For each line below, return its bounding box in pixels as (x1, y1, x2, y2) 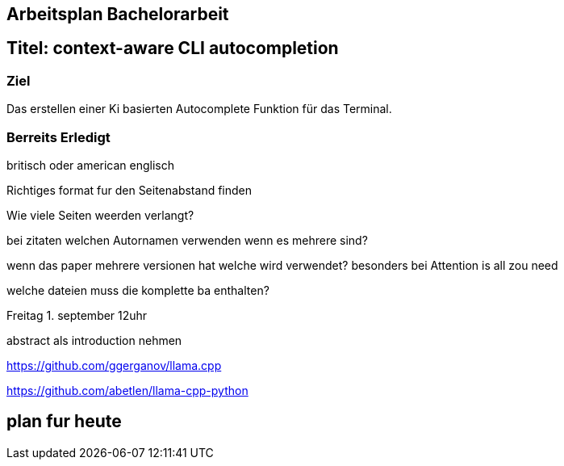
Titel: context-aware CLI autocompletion (6, 38, 339, 59)
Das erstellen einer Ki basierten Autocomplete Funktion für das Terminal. (6, 102, 392, 116)
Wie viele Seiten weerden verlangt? (6, 208, 194, 222)
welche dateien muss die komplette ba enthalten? (6, 283, 269, 297)
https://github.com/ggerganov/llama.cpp (6, 358, 222, 372)
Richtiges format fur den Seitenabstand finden (6, 183, 253, 197)
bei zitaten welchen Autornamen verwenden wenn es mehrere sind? (6, 233, 368, 247)
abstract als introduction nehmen (6, 333, 182, 347)
